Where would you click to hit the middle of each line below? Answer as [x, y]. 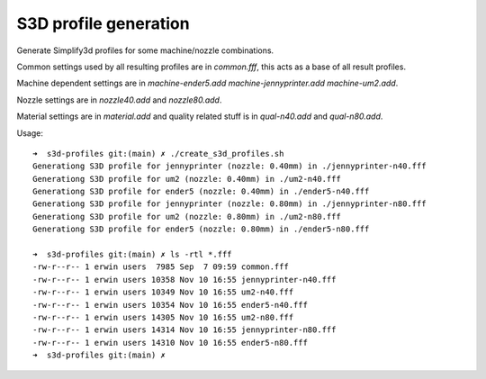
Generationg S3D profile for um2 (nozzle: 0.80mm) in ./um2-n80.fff [187, 217]
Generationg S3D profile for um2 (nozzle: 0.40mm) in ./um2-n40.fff [187, 179]
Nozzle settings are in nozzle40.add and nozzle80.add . [119, 100]
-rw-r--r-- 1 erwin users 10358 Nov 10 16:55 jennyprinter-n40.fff [184, 280]
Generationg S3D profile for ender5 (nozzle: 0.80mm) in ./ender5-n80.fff [201, 229]
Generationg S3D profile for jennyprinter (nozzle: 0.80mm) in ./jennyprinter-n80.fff [229, 204]
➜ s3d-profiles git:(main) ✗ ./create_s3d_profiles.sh [158, 153]
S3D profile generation [103, 23]
